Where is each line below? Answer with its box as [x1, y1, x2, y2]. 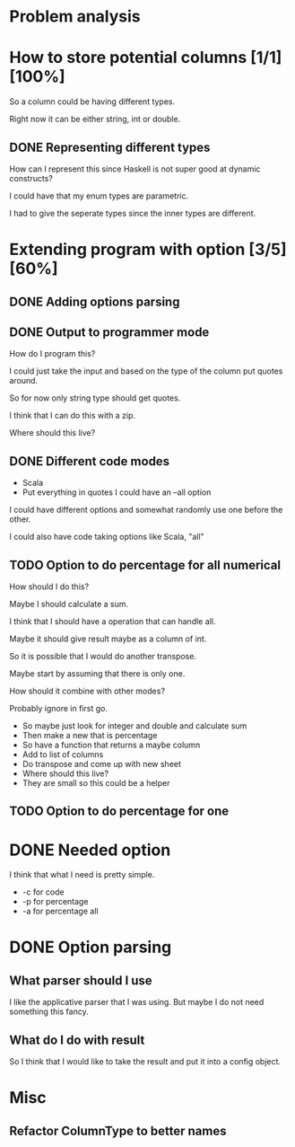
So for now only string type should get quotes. [9, 393, 181, 403]
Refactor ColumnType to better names [9, 1123, 227, 1138]
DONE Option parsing [9, 937, 172, 957]
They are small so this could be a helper [22, 777, 170, 788]
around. [9, 375, 39, 386]
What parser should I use [9, 973, 152, 988]
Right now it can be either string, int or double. [9, 114, 181, 125]
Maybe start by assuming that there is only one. [9, 667, 186, 679]
